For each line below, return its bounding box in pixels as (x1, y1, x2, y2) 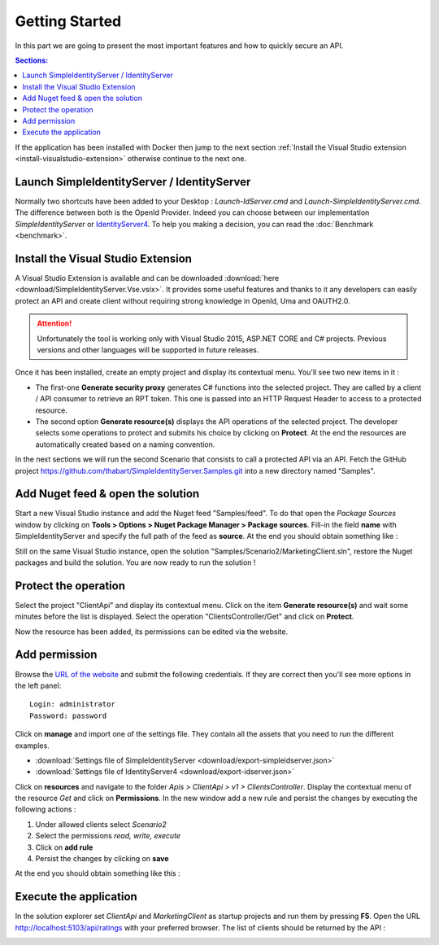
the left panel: (15, 680, 62, 690)
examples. (15, 741, 50, 750)
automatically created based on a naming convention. (35, 440, 215, 449)
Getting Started (15, 12, 122, 30)
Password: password (29, 711, 107, 720)
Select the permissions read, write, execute (35, 831, 181, 841)
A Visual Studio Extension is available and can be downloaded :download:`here (15, 273, 280, 283)
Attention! (37, 318, 72, 329)
